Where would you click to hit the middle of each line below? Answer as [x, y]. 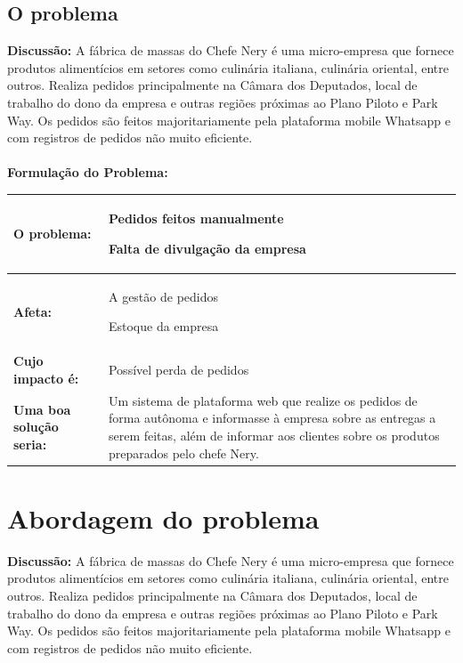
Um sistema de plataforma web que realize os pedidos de [263, 400]
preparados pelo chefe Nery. [183, 453]
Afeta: [33, 311]
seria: [30, 444]
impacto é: [46, 378]
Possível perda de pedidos [179, 370]
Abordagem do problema [163, 517]
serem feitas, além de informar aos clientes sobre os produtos [274, 435]
